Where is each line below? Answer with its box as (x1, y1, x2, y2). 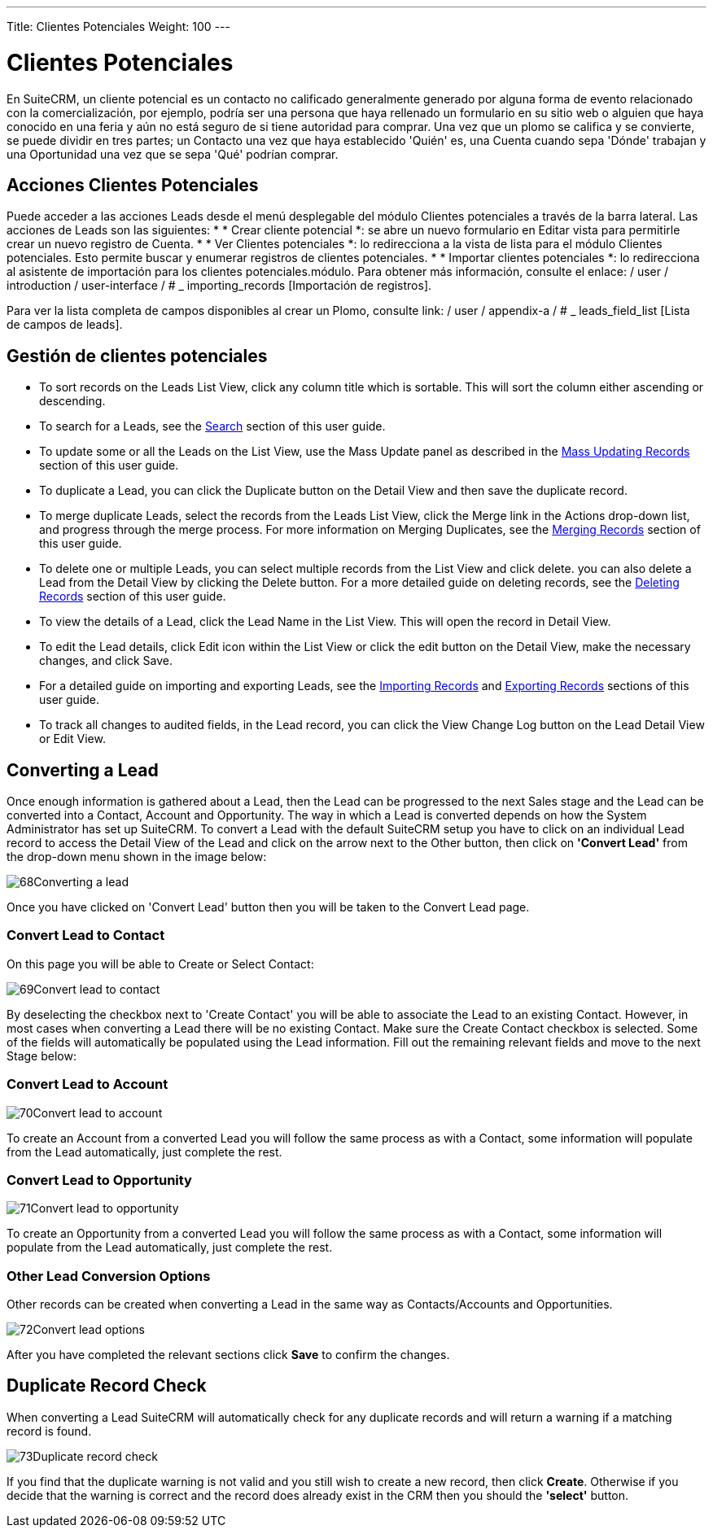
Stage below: (7, 1048, 77, 1063)
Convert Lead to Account (7, 1076, 168, 1093)
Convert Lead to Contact (7, 927, 165, 944)
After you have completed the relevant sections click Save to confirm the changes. (7, 1348, 450, 1362)
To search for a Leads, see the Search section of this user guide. (39, 419, 386, 434)
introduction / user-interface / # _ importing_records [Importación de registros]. (7, 278, 432, 293)
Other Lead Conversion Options (7, 1267, 211, 1284)
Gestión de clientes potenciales (7, 345, 268, 366)
